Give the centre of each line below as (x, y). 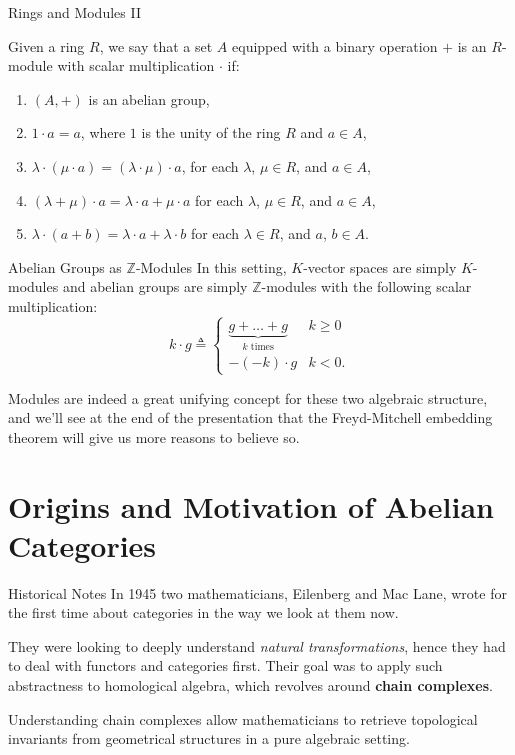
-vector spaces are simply (380, 266)
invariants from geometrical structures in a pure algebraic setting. (209, 738)
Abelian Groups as (65, 266)
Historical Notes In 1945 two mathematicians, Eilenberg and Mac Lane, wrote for (257, 592)
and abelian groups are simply (155, 286)
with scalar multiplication (136, 65)
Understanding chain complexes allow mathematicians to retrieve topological (243, 718)
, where (103, 132)
